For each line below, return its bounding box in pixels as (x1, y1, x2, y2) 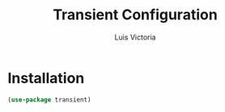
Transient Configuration (53, 6, 218, 24)
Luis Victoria (114, 32, 156, 42)
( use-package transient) (7, 95, 91, 104)
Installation (7, 68, 85, 87)
